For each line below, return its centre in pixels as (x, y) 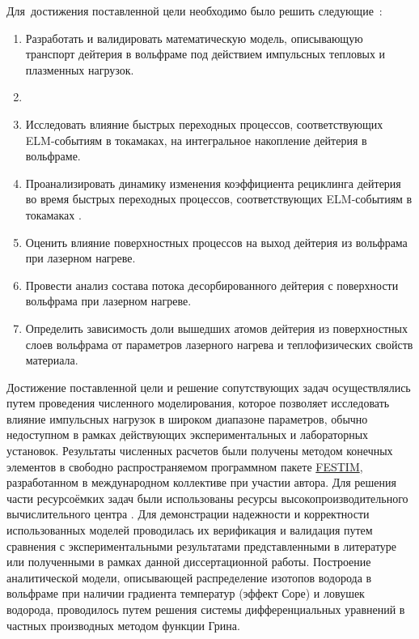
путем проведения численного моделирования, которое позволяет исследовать (198, 403)
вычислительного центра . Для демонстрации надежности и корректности (188, 514)
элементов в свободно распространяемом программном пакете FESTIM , (185, 466)
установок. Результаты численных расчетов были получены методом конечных (200, 451)
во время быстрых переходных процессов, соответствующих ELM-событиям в (219, 199)
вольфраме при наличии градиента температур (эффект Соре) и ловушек (186, 593)
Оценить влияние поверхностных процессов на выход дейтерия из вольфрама (216, 242)
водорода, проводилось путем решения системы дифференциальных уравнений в (206, 609)
